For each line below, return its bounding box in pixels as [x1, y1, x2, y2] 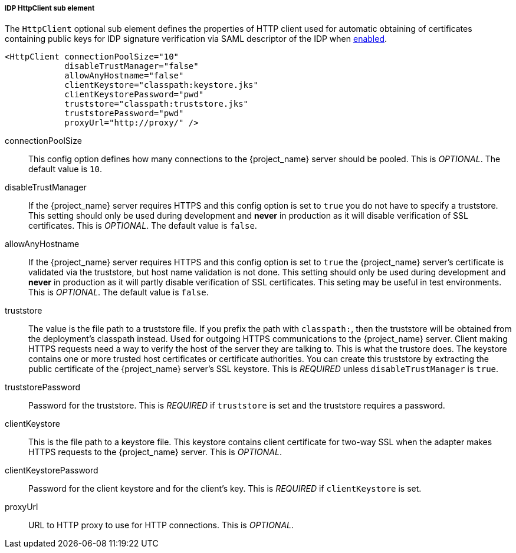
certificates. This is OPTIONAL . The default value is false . [28, 220, 257, 231]
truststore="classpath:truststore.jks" [64, 99, 249, 109]
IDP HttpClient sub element [5, 4, 95, 12]
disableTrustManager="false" [64, 61, 199, 71]
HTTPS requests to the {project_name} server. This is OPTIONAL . [28, 447, 282, 457]
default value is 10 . [28, 164, 103, 175]
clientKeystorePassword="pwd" [64, 90, 204, 100]
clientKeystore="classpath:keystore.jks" [64, 80, 258, 90]
